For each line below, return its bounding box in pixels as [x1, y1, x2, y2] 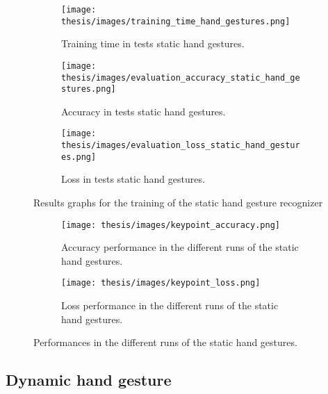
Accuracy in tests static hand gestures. [61, 104, 226, 118]
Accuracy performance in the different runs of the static [61, 240, 299, 254]
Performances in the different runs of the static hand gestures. [33, 335, 297, 350]
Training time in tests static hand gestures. [61, 36, 245, 51]
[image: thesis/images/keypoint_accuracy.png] [61, 220, 280, 230]
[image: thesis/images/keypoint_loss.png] [61, 278, 261, 288]
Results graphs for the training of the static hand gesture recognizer [33, 195, 323, 210]
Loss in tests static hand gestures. [61, 172, 205, 186]
